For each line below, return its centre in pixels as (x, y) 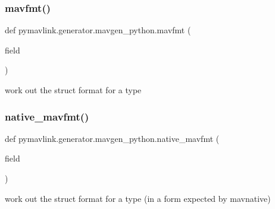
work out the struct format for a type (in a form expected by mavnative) (138, 198)
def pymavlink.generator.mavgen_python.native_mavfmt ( (112, 138)
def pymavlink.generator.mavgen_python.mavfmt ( (98, 30)
